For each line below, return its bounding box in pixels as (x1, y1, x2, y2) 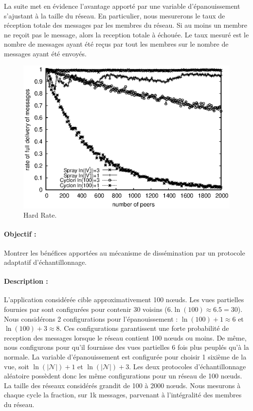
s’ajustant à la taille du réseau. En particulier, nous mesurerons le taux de (4, 10, 225, 20)
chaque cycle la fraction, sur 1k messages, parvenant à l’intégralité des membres (4, 390, 242, 400)
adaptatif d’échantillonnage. (4, 257, 87, 267)
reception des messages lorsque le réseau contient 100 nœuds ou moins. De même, (4, 332, 247, 342)
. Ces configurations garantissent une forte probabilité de (59, 323, 229, 333)
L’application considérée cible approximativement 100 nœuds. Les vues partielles (4, 294, 244, 305)
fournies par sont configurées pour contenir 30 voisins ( (4, 304, 167, 314)
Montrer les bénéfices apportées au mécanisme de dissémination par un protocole (4, 247, 245, 257)
